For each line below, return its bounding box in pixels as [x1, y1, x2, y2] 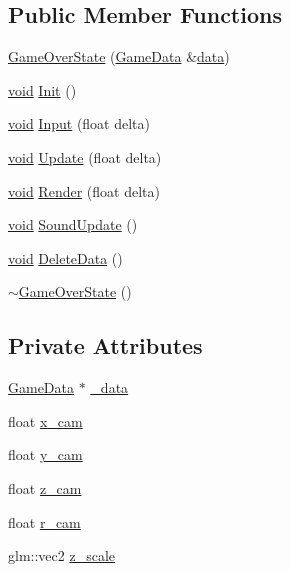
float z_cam [8, 477, 82, 498]
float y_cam [8, 444, 83, 465]
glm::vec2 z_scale [8, 545, 115, 566]
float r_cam [8, 511, 81, 532]
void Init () [8, 79, 77, 100]
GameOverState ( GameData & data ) [8, 46, 230, 67]
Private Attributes [8, 330, 203, 361]
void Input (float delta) [8, 113, 151, 134]
